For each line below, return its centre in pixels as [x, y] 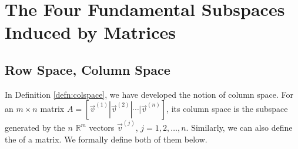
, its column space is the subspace [227, 109]
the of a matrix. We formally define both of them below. [106, 139]
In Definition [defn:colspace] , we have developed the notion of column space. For [149, 94]
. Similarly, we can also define [239, 128]
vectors [102, 128]
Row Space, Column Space [88, 69]
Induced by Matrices [91, 32]
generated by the [35, 128]
